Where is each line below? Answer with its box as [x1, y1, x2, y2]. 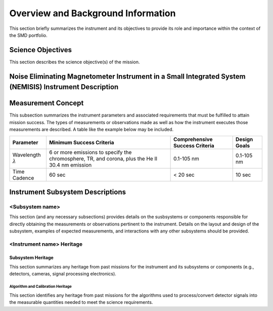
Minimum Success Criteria [49, 139, 114, 146]
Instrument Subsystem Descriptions [9, 187, 126, 196]
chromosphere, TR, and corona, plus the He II [49, 155, 158, 162]
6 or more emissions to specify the [49, 148, 132, 155]
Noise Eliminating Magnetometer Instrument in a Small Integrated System [9, 72, 246, 81]
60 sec [49, 171, 66, 178]
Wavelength [12, 151, 41, 159]
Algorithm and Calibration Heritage [9, 284, 72, 289]
